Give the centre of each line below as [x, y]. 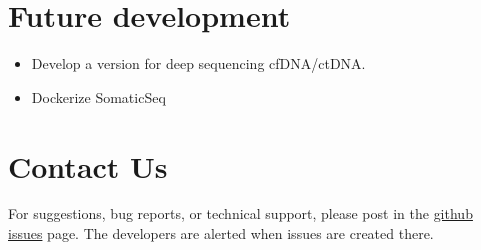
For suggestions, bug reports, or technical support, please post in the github [240, 213]
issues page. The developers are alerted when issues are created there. [221, 233]
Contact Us [88, 165]
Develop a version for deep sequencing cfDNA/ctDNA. [198, 63]
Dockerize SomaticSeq [98, 96]
